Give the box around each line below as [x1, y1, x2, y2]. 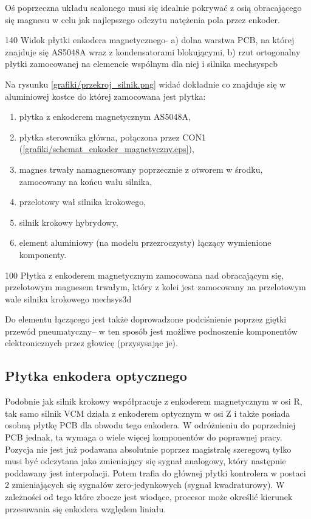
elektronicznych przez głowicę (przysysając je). [5, 336, 178, 349]
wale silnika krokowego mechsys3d [5, 292, 132, 305]
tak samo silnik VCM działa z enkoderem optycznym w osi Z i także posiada [5, 406, 290, 419]
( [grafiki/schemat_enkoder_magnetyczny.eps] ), [19, 142, 194, 155]
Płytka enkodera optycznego [5, 366, 187, 385]
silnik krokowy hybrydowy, [19, 215, 118, 228]
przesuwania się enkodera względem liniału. [5, 502, 166, 515]
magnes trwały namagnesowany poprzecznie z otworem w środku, [19, 162, 263, 175]
